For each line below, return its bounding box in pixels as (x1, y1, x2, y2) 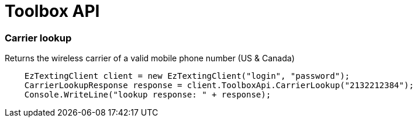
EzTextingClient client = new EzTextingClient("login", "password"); (24, 71, 350, 81)
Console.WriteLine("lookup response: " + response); (24, 90, 271, 100)
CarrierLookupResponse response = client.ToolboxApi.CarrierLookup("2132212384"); (24, 81, 414, 90)
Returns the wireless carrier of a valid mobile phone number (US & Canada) (5, 53, 295, 64)
